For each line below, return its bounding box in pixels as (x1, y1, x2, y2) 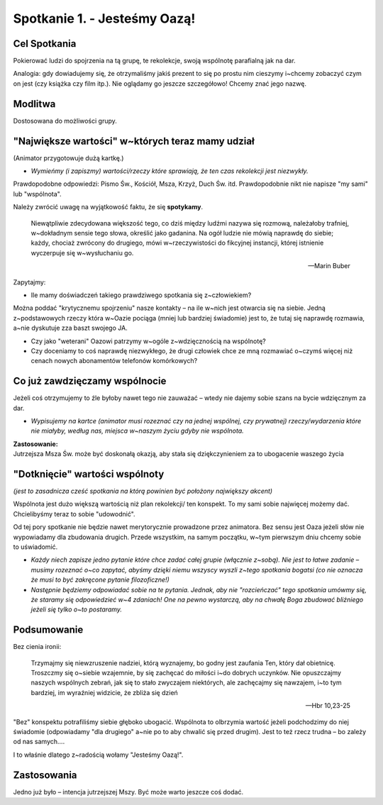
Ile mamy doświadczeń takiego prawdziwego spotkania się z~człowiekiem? (30, 291, 252, 299)
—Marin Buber (308, 262, 350, 270)
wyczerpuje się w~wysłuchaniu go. (30, 248, 134, 257)
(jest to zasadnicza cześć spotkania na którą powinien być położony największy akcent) (13, 487, 273, 496)
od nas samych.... (13, 738, 65, 746)
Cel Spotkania (13, 38, 77, 50)
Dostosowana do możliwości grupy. (13, 116, 117, 125)
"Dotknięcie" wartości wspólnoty (13, 468, 165, 480)
